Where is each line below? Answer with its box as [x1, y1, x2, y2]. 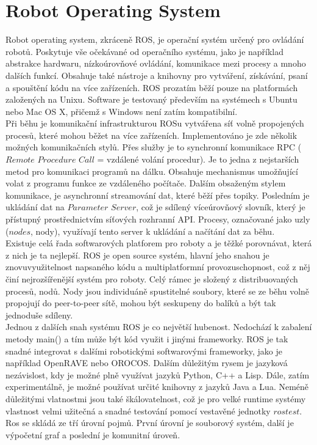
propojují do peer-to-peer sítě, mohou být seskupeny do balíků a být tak [5, 296, 276, 309]
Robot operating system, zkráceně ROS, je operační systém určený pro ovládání [5, 33, 304, 46]
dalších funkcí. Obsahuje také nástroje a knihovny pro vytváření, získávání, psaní [5, 68, 308, 81]
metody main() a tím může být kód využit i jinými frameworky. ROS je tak [5, 332, 288, 345]
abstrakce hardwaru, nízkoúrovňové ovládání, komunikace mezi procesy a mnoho [5, 57, 306, 70]
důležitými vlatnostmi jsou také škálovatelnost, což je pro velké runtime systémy [5, 392, 306, 405]
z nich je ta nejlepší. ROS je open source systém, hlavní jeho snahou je [5, 248, 269, 261]
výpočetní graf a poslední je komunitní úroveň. [5, 428, 180, 441]
